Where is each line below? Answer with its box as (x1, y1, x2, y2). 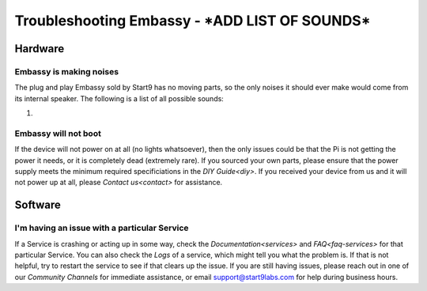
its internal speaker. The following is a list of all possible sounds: (14, 93, 225, 103)
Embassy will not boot (14, 127, 102, 138)
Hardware (14, 42, 65, 55)
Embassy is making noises (14, 66, 119, 77)
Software (14, 198, 61, 212)
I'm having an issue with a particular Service (14, 222, 189, 233)
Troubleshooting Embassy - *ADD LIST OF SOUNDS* (14, 12, 371, 29)
